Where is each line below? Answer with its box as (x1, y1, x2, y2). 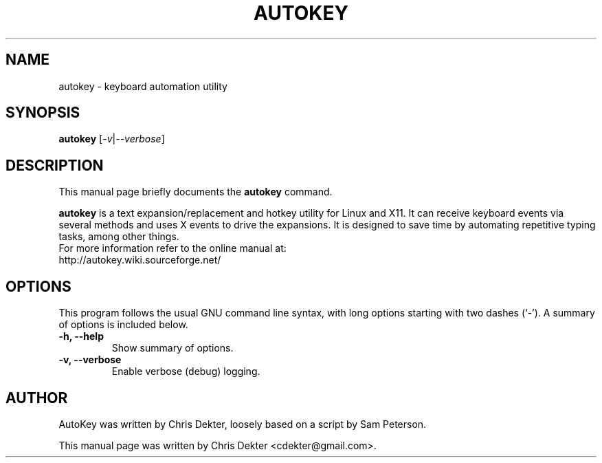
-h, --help (58, 330, 104, 343)
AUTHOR (5, 389, 68, 407)
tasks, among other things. (58, 230, 179, 243)
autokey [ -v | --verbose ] (58, 133, 165, 145)
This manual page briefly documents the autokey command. (58, 186, 333, 198)
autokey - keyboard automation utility (58, 80, 227, 92)
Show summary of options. (111, 342, 234, 354)
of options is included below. (58, 319, 188, 331)
